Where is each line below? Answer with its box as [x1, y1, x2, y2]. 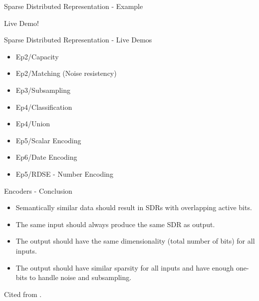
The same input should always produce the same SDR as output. [15, 219, 215, 229]
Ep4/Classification [15, 101, 72, 112]
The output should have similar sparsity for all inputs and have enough [15, 262, 234, 273]
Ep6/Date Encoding [15, 152, 77, 162]
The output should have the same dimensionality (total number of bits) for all [15, 236, 255, 246]
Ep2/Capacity [15, 51, 59, 61]
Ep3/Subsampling [15, 84, 70, 95]
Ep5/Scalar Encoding [15, 135, 81, 145]
